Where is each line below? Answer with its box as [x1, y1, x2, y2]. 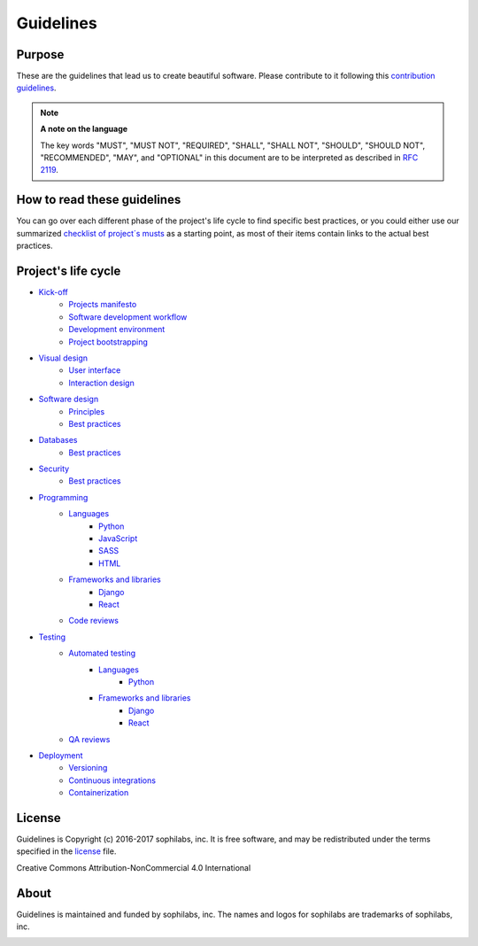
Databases [38, 435, 78, 446]
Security [38, 463, 70, 474]
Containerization [68, 787, 129, 798]
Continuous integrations [68, 775, 157, 786]
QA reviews [68, 733, 111, 744]
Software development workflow [68, 311, 188, 322]
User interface [68, 365, 121, 376]
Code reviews [68, 616, 119, 626]
